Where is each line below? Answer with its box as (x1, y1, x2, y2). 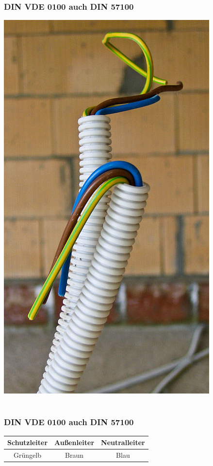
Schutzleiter (7, 437, 48, 448)
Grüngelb (14, 449, 42, 460)
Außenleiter (54, 437, 95, 448)
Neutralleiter (101, 437, 145, 448)
